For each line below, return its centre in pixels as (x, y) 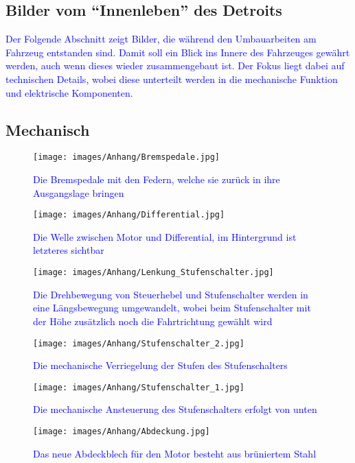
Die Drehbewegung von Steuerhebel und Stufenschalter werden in (171, 294)
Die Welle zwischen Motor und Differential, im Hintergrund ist (165, 236)
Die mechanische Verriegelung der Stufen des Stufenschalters (160, 365)
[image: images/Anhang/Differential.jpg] (129, 215)
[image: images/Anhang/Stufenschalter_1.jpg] (139, 387)
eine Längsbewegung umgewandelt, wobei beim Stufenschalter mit (172, 308)
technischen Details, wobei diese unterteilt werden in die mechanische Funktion (172, 79)
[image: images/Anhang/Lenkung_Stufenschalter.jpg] (153, 273)
